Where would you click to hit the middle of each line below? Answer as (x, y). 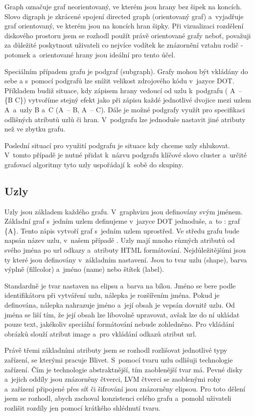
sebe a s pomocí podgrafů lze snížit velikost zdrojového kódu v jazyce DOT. (119, 81)
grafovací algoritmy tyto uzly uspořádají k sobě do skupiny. (94, 164)
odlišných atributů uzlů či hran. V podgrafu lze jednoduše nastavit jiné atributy (125, 119)
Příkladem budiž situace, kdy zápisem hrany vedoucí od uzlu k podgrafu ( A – (123, 90)
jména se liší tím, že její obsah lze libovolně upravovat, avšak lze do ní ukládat (122, 314)
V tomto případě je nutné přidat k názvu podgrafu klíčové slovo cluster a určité (126, 155)
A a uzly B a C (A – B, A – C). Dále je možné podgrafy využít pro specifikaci (125, 109)
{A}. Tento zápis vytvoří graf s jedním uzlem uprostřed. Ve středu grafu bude (122, 230)
